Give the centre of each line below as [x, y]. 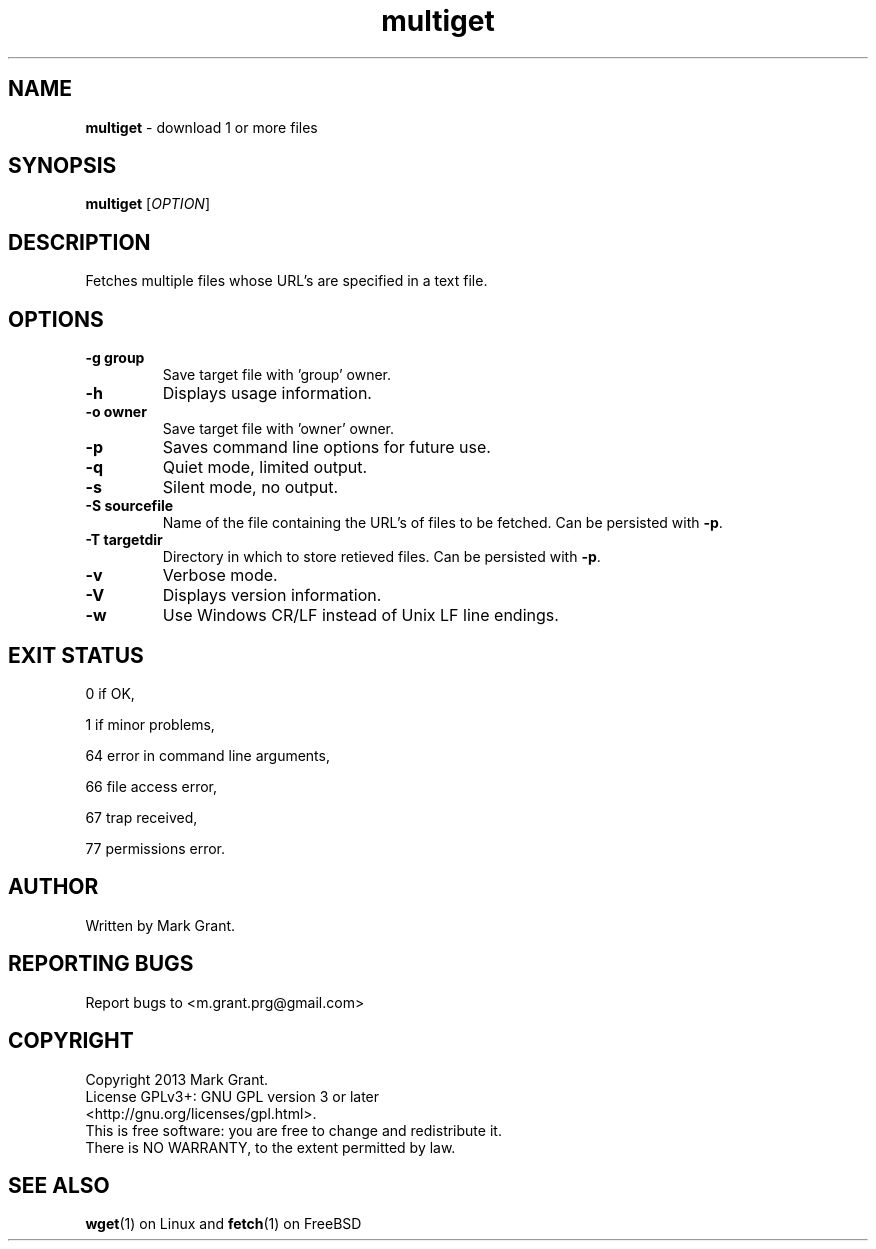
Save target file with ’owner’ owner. [278, 429]
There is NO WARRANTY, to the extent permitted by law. [270, 1147]
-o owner [116, 412]
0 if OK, [110, 693]
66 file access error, [151, 786]
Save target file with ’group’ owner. [277, 375]
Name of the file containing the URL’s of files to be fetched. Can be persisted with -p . [442, 523]
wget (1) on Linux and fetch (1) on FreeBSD [223, 1224]
